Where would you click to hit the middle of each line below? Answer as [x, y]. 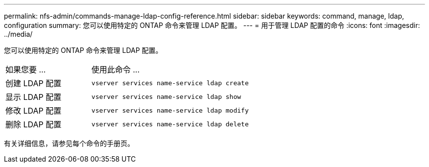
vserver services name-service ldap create [170, 83]
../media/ [18, 34]
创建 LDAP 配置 [34, 83]
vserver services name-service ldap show [166, 96]
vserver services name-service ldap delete [170, 124]
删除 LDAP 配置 [34, 124]
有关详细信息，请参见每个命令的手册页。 [69, 143]
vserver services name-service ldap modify [170, 110]
